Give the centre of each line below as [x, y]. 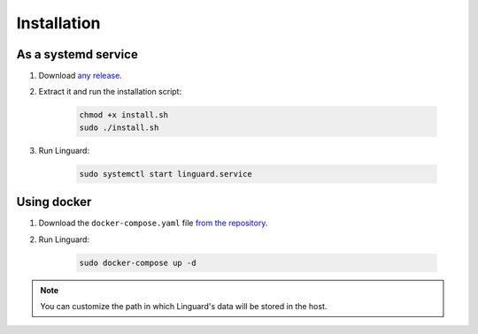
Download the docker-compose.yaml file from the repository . [153, 223]
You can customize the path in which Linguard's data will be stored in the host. [184, 307]
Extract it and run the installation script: [110, 92]
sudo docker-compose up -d [138, 262]
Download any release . [81, 76]
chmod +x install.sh [123, 115]
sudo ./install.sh [119, 127]
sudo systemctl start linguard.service [166, 174]
